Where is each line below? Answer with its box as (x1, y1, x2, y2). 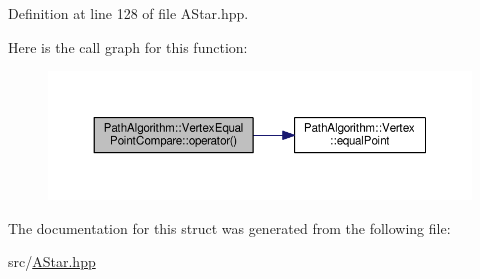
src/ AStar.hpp (8, 251, 96, 272)
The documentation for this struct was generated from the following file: (8, 217, 451, 238)
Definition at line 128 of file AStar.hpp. (8, 3, 249, 23)
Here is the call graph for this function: (8, 36, 248, 57)
